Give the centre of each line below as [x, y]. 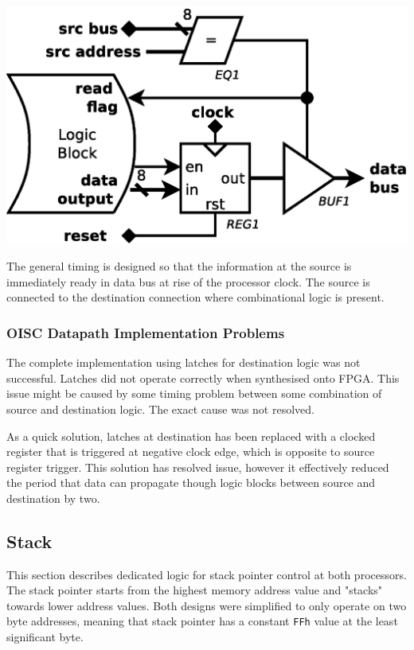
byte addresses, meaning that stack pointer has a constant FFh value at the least [202, 621]
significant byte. [45, 637]
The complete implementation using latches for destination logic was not [184, 362]
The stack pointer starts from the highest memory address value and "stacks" [195, 590]
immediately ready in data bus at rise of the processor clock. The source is [188, 281]
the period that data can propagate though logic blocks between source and [191, 483]
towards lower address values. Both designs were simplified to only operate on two [207, 605]
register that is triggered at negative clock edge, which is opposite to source [191, 451]
